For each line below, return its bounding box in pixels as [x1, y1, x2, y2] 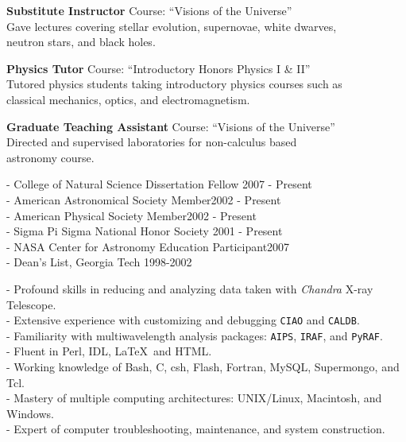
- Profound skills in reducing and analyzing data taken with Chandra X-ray [6, 280, 373, 297]
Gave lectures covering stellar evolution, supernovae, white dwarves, [6, 17, 337, 34]
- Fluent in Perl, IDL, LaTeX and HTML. [6, 343, 212, 359]
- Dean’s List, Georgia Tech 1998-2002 [6, 254, 192, 270]
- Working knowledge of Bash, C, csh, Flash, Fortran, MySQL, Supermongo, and [6, 359, 400, 374]
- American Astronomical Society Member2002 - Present [6, 191, 281, 207]
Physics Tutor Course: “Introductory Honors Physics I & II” [6, 60, 311, 76]
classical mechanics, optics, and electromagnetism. [6, 91, 250, 107]
